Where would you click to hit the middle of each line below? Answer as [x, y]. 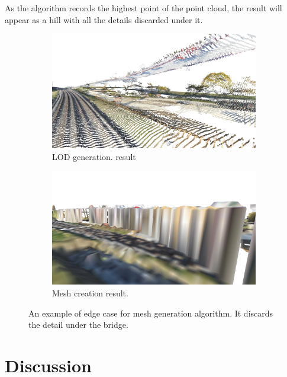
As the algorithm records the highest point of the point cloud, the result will [143, 8]
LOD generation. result [94, 156]
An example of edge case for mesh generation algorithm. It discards [151, 313]
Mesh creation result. [90, 293]
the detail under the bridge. [78, 325]
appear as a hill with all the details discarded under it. [104, 19]
